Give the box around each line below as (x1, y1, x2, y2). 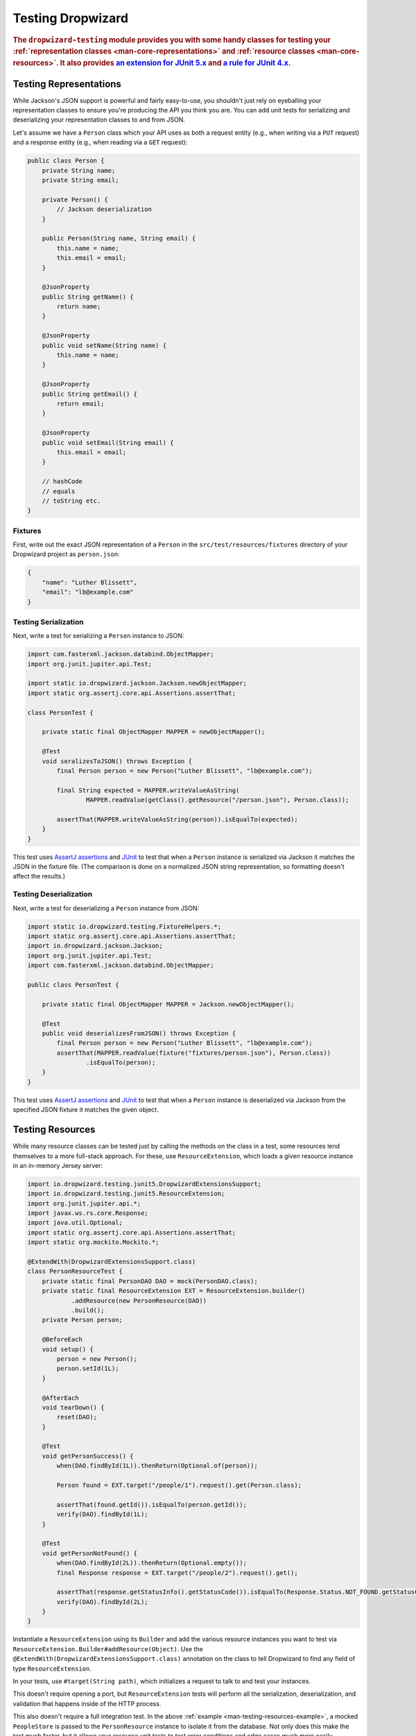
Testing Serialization (12, 617, 84, 626)
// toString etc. (42, 496, 101, 505)
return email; (56, 400, 105, 408)
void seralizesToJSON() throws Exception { (42, 757, 192, 765)
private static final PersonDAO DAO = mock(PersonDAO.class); (42, 1277, 258, 1285)
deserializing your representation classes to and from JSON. (12, 115, 186, 124)
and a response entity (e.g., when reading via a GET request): (12, 138, 188, 147)
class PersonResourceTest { (27, 1267, 123, 1276)
